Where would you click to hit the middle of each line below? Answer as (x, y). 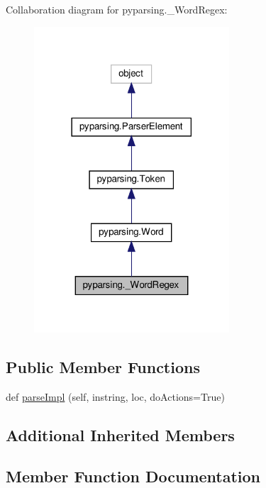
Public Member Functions (103, 366)
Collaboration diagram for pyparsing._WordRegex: (117, 9)
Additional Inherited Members (120, 434)
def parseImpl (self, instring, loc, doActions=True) (115, 396)
